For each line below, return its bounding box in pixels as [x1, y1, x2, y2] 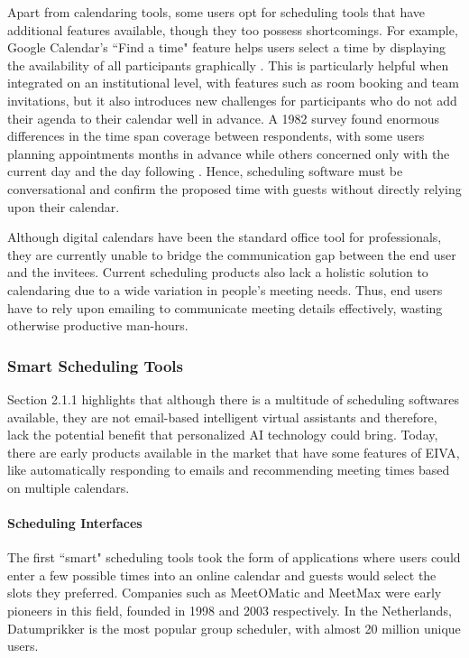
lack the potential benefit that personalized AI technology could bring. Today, [7, 425, 438, 444]
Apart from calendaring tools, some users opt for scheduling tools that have [7, 3, 426, 21]
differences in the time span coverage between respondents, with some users [7, 126, 425, 145]
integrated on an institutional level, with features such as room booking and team [7, 73, 459, 92]
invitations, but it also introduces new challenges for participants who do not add [7, 90, 457, 109]
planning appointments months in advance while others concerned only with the [7, 144, 450, 162]
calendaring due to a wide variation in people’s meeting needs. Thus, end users [7, 280, 443, 299]
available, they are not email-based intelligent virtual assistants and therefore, [7, 407, 437, 426]
